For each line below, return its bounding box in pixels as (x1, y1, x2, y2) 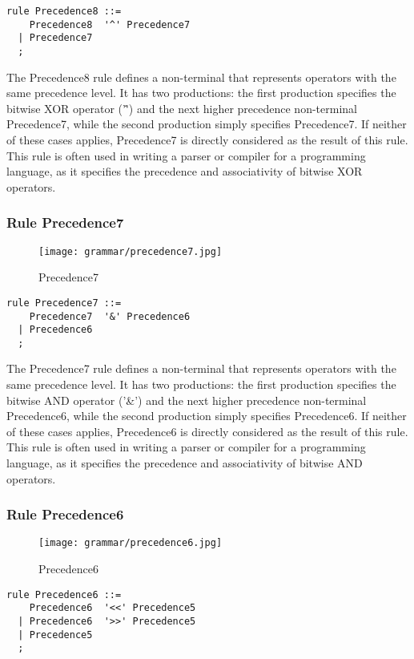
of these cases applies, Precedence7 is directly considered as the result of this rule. (6, 131, 408, 148)
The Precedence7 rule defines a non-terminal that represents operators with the (6, 360, 396, 377)
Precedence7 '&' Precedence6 (29, 310, 191, 322)
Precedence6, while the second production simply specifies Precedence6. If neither (6, 407, 407, 424)
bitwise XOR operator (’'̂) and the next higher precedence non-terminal (6, 99, 357, 116)
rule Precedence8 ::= (6, 6, 122, 17)
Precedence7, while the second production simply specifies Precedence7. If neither (6, 115, 407, 132)
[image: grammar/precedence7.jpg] (38, 245, 223, 257)
